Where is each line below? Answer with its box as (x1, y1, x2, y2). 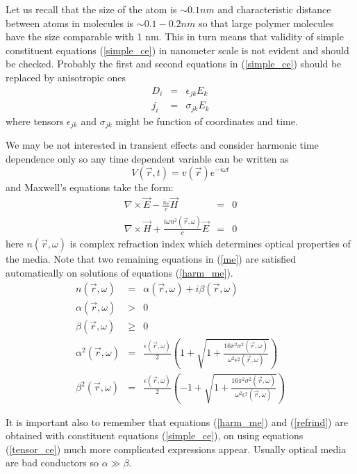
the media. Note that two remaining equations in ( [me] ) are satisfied (6, 252, 296, 266)
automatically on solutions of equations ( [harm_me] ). (6, 265, 233, 279)
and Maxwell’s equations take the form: (6, 179, 174, 194)
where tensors (6, 113, 64, 128)
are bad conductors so (6, 455, 99, 470)
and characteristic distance (217, 2, 331, 16)
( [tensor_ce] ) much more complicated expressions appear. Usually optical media (6, 441, 347, 456)
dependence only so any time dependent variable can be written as (6, 151, 289, 165)
